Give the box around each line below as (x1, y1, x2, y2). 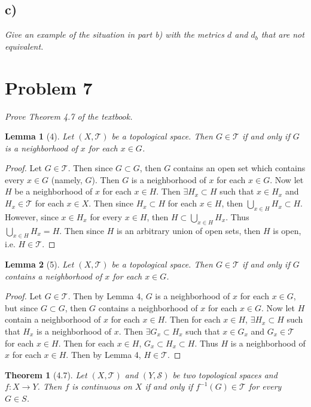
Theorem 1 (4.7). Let (5, 368, 87, 381)
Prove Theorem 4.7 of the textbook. (5, 110, 133, 122)
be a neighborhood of (14, 185, 93, 198)
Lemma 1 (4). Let (5, 130, 74, 142)
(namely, (51, 173, 83, 186)
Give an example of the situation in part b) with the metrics (5, 28, 224, 41)
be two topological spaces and (172, 368, 278, 381)
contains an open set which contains (173, 162, 306, 174)
